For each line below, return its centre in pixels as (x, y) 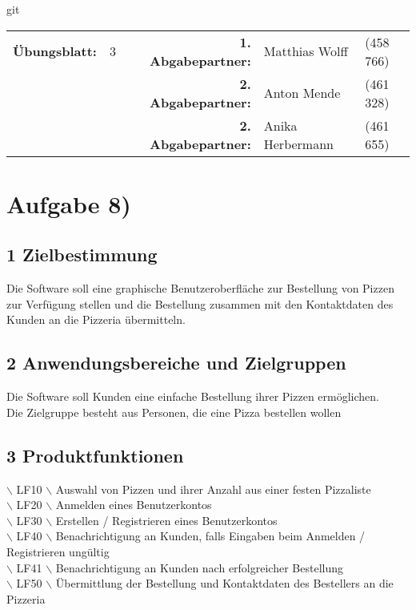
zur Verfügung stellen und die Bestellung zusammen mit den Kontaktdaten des (200, 303)
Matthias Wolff (306, 51)
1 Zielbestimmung (82, 255)
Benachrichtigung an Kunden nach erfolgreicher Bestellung (199, 567)
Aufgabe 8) (69, 203)
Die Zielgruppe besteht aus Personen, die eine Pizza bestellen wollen (174, 412)
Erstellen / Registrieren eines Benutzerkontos (166, 520)
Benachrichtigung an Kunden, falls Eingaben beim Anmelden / (210, 536)
